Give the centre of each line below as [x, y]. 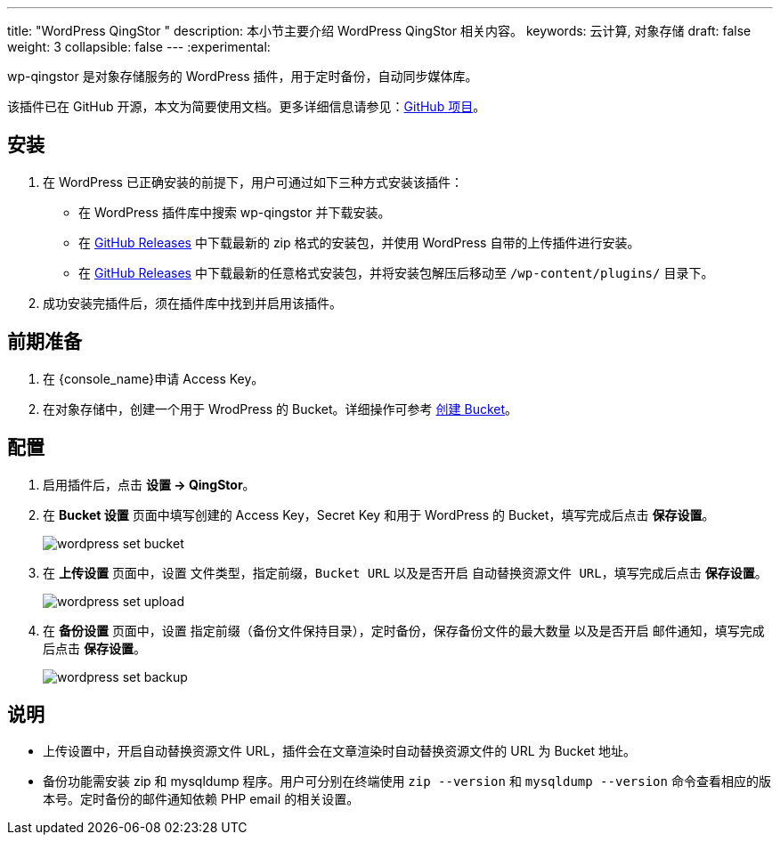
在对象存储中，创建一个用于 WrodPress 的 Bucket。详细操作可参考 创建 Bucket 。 [280, 409]
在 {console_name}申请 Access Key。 [154, 378]
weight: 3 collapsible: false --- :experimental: [139, 47]
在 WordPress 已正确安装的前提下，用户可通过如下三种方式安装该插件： [253, 182]
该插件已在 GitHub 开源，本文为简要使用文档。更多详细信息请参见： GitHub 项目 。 [247, 106]
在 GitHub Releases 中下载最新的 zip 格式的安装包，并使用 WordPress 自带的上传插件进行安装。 [359, 242]
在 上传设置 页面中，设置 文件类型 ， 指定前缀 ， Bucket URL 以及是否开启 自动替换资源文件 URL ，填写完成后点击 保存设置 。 [405, 572]
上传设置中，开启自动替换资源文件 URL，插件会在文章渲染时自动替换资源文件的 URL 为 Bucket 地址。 [339, 751]
